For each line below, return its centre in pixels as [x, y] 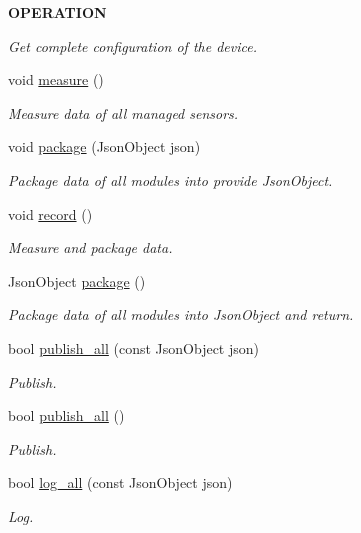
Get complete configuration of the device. [132, 45]
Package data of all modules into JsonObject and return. [181, 314]
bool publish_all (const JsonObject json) [134, 347]
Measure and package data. [90, 247]
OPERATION [57, 12]
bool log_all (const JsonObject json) [120, 482]
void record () [50, 213]
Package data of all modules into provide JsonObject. [170, 179]
